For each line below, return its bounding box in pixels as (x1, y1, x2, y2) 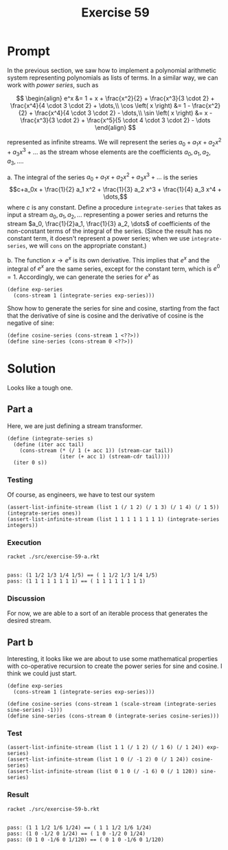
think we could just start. (7, 669, 77, 678)
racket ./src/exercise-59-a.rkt (7, 553, 100, 561)
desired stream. (7, 616, 52, 625)
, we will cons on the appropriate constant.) (25, 241, 147, 249)
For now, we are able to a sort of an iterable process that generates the (7, 609, 208, 618)
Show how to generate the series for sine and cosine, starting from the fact (7, 304, 220, 312)
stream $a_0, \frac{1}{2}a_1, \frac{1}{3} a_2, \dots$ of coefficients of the (7, 219, 211, 227)
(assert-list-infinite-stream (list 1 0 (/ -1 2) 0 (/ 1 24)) (7, 756, 189, 763)
